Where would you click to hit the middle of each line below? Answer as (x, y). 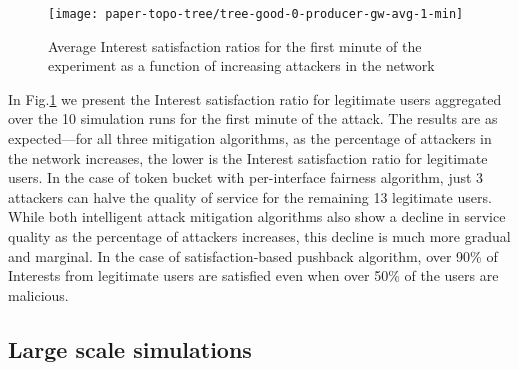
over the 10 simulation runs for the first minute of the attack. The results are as (253, 118)
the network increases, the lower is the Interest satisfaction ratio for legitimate (248, 157)
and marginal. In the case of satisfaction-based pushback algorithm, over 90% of (253, 255)
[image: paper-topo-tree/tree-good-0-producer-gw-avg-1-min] (256, 14)
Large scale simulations (130, 348)
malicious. (38, 294)
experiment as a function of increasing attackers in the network (241, 65)
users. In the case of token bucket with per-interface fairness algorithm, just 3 (246, 177)
